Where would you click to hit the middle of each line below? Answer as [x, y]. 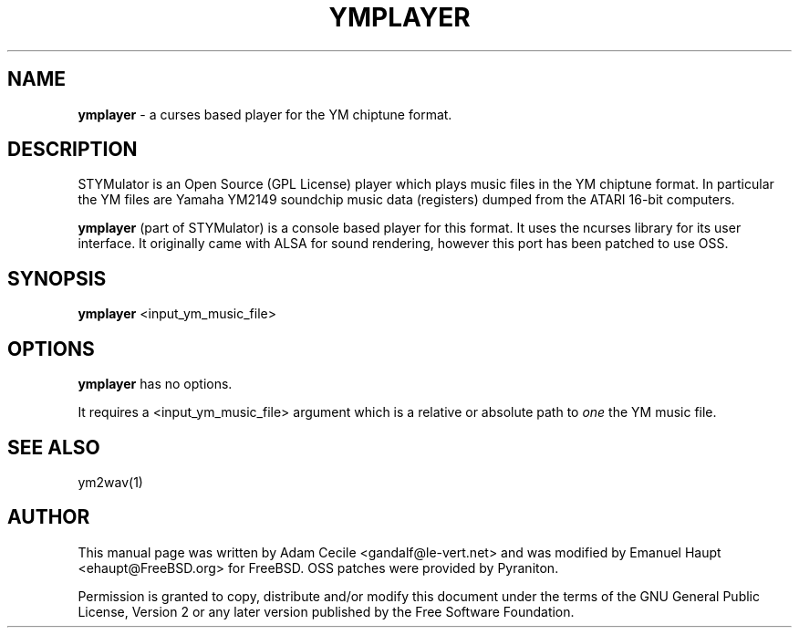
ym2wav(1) [110, 482]
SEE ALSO [54, 447]
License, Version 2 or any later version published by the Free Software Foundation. [326, 611]
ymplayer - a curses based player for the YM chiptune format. [265, 114]
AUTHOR [49, 517]
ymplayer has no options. [155, 384]
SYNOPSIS [57, 278]
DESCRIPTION [73, 150]
